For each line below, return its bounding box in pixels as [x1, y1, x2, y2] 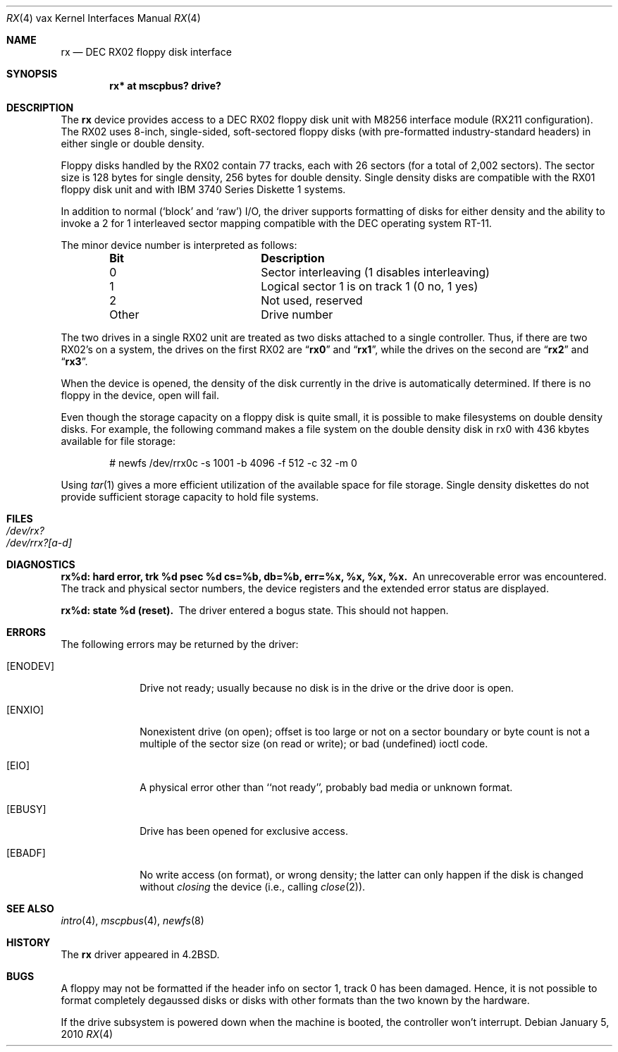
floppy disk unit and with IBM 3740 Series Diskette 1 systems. [61, 183, 346, 195]
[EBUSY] [6, 803, 47, 815]
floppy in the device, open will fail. [61, 389, 219, 401]
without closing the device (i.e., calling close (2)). [140, 881, 366, 893]
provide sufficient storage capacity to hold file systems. [61, 491, 319, 503]
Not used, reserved [261, 293, 363, 307]
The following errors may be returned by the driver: [61, 638, 299, 650]
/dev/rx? [6, 525, 44, 537]
